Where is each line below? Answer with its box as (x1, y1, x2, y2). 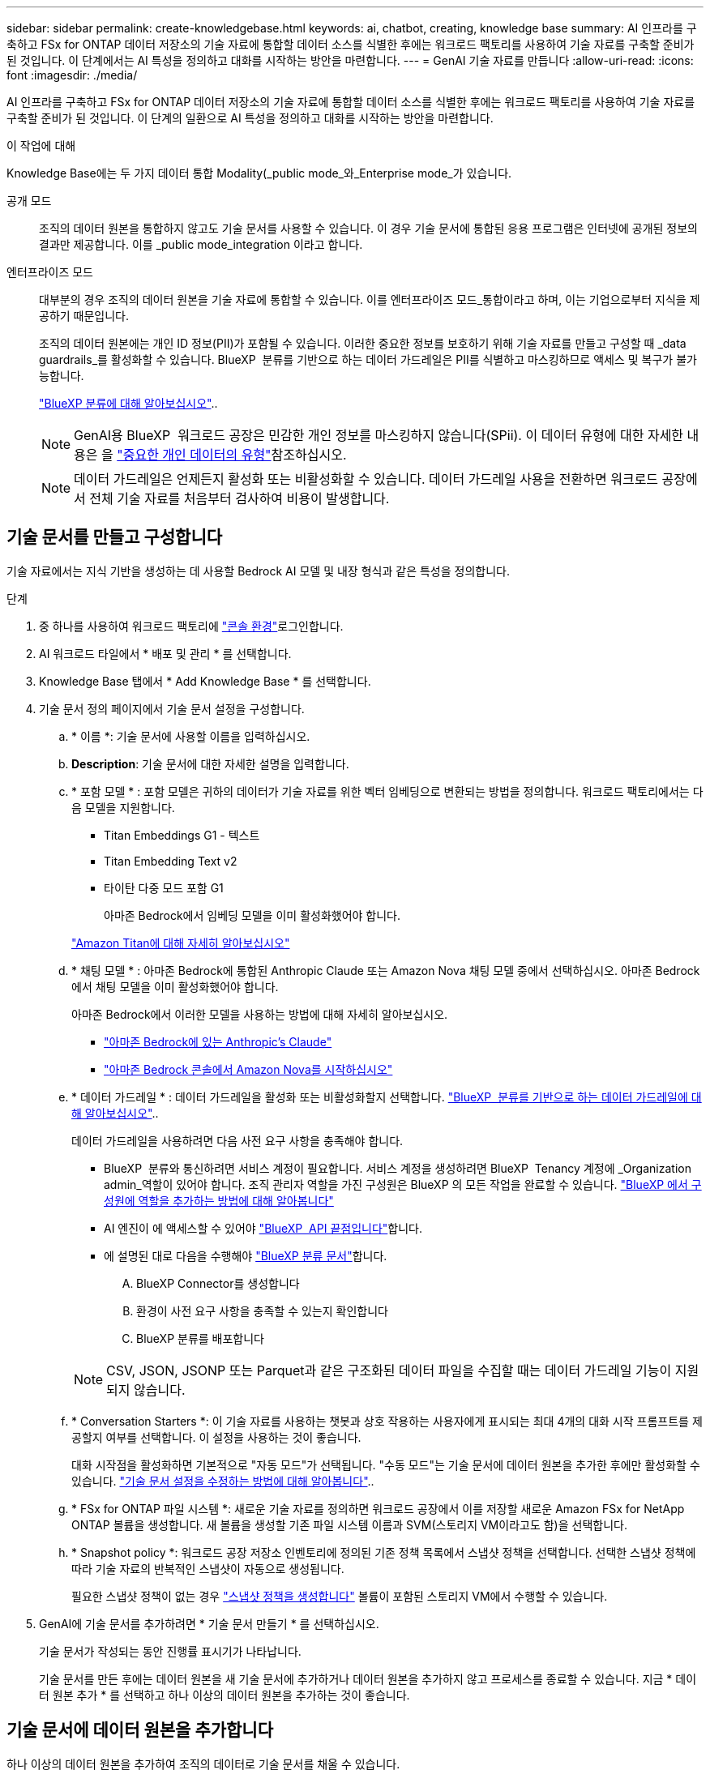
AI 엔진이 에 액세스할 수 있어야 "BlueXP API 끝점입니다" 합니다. (104, 1221, 422, 1235)
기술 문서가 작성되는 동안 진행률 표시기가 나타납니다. (39, 1644, 302, 1658)
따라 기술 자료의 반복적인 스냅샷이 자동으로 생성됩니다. (71, 1561, 344, 1575)
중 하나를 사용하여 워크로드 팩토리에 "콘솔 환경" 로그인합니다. (39, 618, 344, 633)
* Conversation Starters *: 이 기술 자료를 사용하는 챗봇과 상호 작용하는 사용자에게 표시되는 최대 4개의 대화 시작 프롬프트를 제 (71, 1413, 703, 1428)
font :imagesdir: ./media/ (6, 68, 138, 82)
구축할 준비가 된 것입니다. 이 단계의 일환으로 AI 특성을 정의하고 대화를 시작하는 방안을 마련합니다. (6, 111, 494, 125)
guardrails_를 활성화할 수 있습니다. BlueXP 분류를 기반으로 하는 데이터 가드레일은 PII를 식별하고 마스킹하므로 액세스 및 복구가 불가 (39, 353, 697, 366)
